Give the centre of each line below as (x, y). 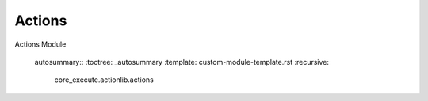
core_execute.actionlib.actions (104, 80)
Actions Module (40, 44)
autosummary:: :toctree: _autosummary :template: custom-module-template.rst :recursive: (182, 62)
